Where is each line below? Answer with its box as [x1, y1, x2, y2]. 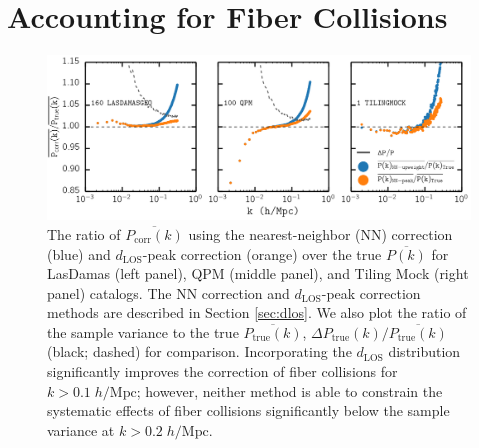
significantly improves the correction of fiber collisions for [47, 361, 398, 382]
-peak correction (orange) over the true [142, 243, 382, 264]
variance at [47, 419, 115, 440]
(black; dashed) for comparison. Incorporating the [47, 341, 352, 362]
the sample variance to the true [47, 321, 239, 342]
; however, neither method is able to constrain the [136, 380, 443, 401]
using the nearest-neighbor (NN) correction [188, 223, 453, 244]
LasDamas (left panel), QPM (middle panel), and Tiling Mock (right [47, 263, 469, 284]
